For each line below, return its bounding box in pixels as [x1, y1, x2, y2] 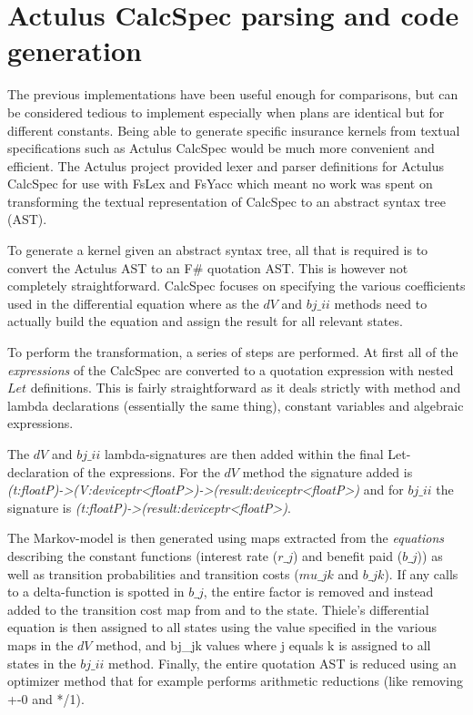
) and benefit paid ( [292, 546, 403, 565]
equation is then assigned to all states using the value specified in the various [7, 618, 437, 637]
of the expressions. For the [73, 462, 220, 481]
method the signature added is [242, 462, 413, 481]
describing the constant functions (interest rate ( [7, 546, 278, 565]
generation [7, 32, 142, 69]
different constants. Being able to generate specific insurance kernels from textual [7, 120, 460, 139]
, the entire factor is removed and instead [203, 582, 434, 601]
